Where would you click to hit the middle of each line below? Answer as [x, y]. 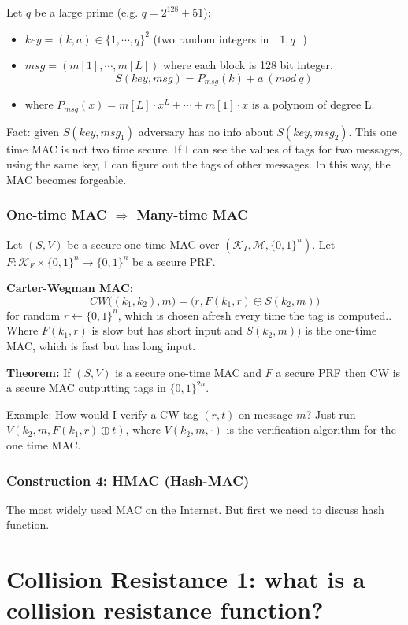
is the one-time [341, 330]
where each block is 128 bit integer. [248, 65]
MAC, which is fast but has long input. [101, 346]
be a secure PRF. [174, 261]
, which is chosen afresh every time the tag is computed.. [255, 314]
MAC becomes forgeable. [67, 179]
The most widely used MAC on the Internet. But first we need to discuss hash [195, 509]
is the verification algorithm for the [311, 429]
